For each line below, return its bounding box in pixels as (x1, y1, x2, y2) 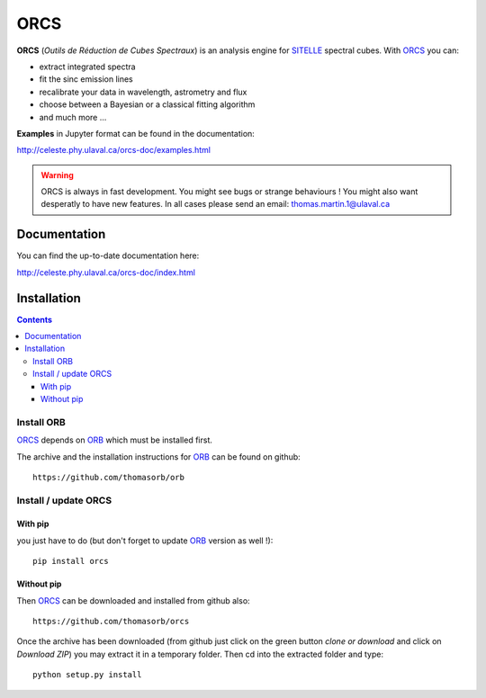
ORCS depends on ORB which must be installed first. (16, 434, 213, 445)
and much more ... (39, 112, 107, 122)
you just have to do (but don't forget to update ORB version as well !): (16, 535, 274, 546)
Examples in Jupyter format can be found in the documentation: (16, 128, 256, 139)
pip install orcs (32, 556, 109, 567)
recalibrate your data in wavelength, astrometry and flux (39, 86, 247, 97)
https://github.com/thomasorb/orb (32, 472, 184, 482)
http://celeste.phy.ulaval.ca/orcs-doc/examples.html (16, 145, 211, 156)
